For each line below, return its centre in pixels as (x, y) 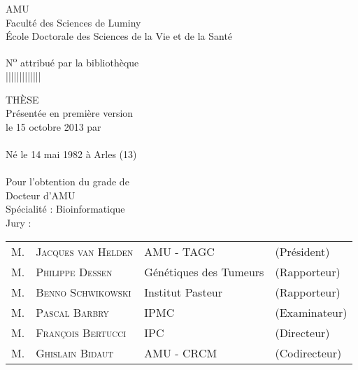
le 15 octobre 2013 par (53, 126)
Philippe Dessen (74, 271)
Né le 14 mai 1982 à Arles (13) (71, 154)
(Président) (302, 251)
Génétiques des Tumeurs (204, 271)
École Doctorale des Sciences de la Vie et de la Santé (119, 36)
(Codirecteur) (308, 353)
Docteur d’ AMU (41, 195)
